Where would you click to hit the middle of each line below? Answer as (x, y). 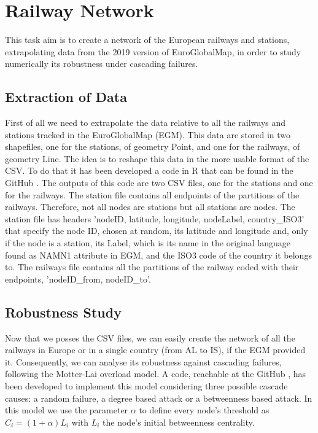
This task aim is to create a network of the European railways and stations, (147, 40)
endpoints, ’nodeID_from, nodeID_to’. (78, 279)
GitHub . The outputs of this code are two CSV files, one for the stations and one (159, 183)
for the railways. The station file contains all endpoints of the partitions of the (152, 194)
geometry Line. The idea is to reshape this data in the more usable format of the (157, 158)
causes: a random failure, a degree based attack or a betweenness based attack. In (159, 398)
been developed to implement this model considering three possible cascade (146, 386)
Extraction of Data (66, 97)
